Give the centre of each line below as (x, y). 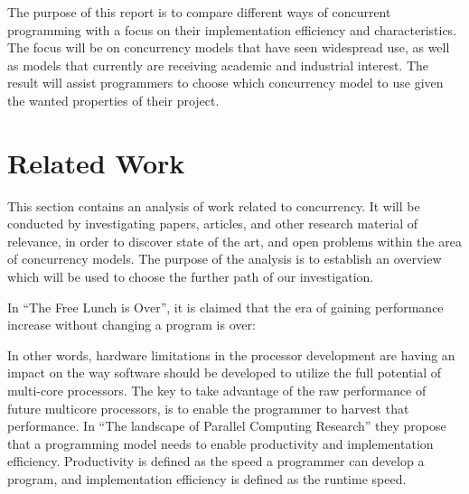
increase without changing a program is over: (131, 325)
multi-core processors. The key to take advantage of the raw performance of (217, 391)
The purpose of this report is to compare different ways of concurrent (199, 12)
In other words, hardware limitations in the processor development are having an (231, 354)
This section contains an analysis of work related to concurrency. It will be (214, 205)
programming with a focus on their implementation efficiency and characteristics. (232, 29)
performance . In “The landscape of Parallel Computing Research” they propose (227, 426)
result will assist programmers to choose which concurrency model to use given (225, 83)
